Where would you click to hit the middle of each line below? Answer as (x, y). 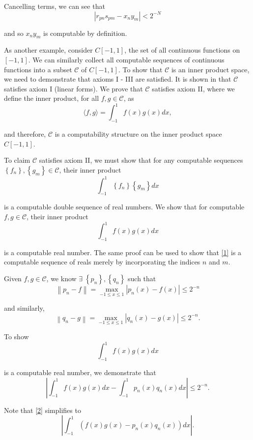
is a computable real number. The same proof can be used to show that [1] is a (123, 252)
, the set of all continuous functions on (182, 50)
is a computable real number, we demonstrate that (80, 372)
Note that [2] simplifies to (42, 410)
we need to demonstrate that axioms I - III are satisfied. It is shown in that (118, 79)
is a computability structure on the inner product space (138, 134)
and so (14, 33)
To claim (17, 160)
